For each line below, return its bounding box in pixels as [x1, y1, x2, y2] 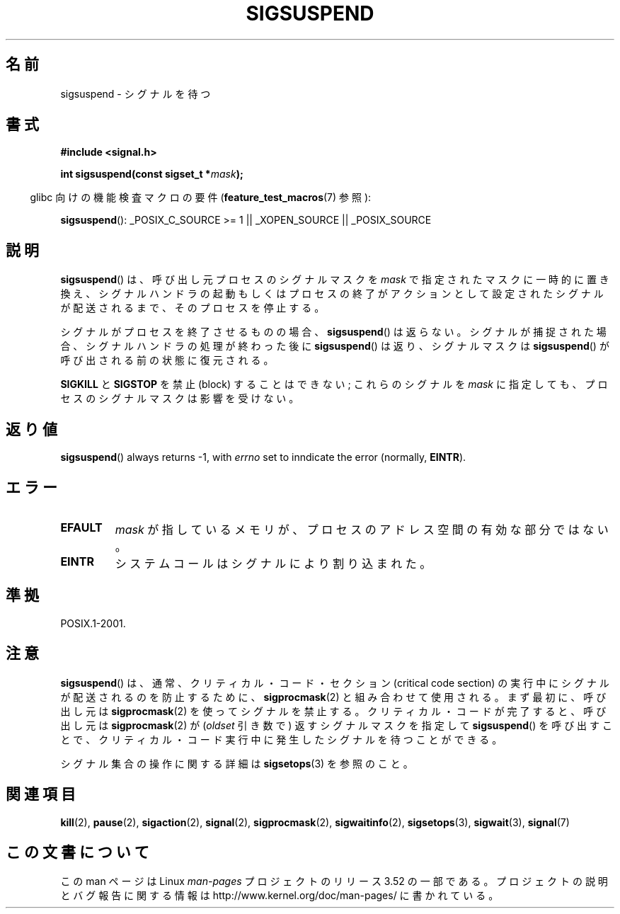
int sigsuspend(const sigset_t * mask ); [60, 168, 243, 181]
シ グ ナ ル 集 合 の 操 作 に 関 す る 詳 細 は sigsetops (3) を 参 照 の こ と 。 [60, 757, 413, 770]
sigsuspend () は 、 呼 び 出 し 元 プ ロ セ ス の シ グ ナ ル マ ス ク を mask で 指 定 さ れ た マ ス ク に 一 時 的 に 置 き [60, 273, 609, 286]
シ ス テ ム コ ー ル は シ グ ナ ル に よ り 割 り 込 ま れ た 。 [115, 556, 432, 571]
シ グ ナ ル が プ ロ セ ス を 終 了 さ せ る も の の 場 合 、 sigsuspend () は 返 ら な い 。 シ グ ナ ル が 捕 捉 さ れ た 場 [60, 326, 607, 338]
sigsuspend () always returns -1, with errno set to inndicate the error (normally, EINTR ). [60, 451, 466, 464]
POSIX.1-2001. [60, 617, 126, 629]
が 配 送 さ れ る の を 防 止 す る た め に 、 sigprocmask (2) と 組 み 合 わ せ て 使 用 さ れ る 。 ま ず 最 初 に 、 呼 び [60, 690, 607, 703]
